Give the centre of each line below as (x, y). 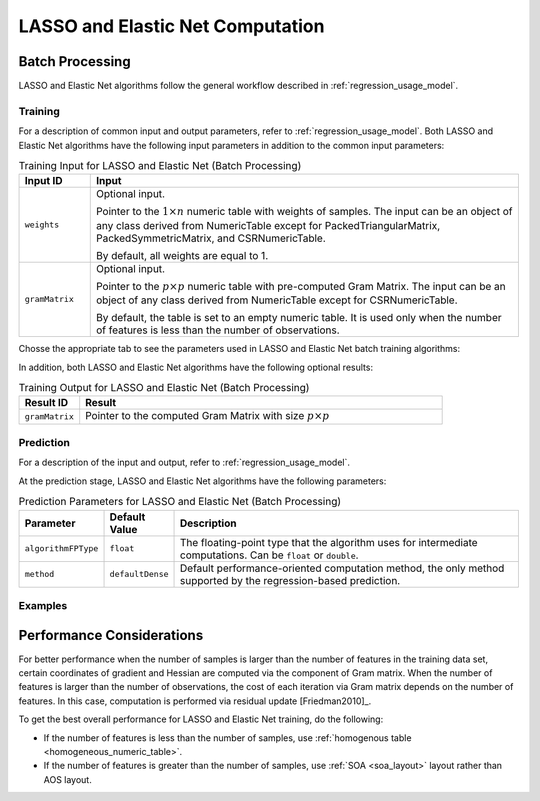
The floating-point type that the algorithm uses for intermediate (329, 542)
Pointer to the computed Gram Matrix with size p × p (207, 416)
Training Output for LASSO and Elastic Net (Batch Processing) (164, 388)
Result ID (46, 403)
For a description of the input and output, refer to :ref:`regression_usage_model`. (184, 462)
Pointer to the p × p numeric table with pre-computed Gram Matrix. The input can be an (301, 286)
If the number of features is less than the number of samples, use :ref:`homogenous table (227, 737)
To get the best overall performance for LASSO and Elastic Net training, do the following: (201, 719)
